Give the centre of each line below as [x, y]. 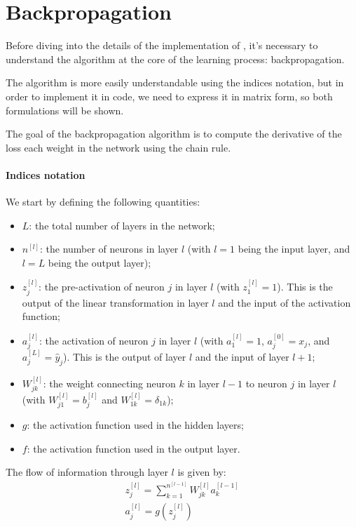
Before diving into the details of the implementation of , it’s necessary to [162, 45]
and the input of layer [242, 356]
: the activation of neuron [94, 340]
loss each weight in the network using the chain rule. [118, 147]
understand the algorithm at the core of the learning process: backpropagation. [175, 59]
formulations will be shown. [65, 110]
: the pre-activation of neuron [102, 287]
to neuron [266, 383]
